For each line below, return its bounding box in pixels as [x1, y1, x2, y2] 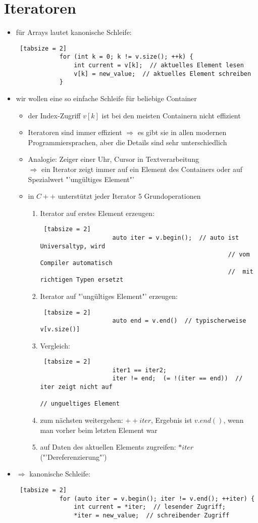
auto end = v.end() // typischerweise [112, 317, 246, 325]
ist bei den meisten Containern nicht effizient [101, 110, 241, 120]
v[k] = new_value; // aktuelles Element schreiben [74, 70, 251, 77]
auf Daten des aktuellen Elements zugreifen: [40, 442, 176, 452]
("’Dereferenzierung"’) [40, 451, 107, 462]
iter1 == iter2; [112, 366, 167, 374]
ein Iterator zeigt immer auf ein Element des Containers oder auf [41, 163, 242, 174]
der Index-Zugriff [28, 110, 81, 120]
